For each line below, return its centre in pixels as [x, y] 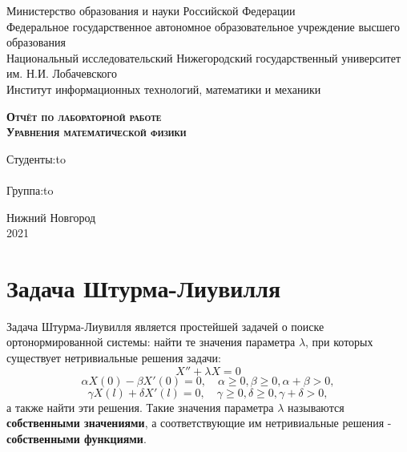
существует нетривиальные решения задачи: [114, 358]
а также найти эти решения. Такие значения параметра [140, 407]
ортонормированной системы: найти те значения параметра [151, 342]
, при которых [339, 342]
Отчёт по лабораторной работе [84, 116]
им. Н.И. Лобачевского [62, 73]
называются [316, 407]
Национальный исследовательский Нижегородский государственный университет [204, 57]
